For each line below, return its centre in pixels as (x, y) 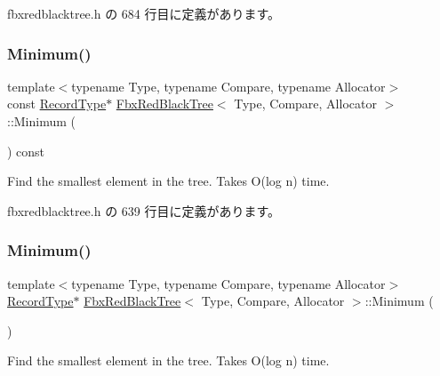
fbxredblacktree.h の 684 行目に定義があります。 (144, 13)
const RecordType (57, 104)
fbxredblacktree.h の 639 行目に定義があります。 (144, 210)
